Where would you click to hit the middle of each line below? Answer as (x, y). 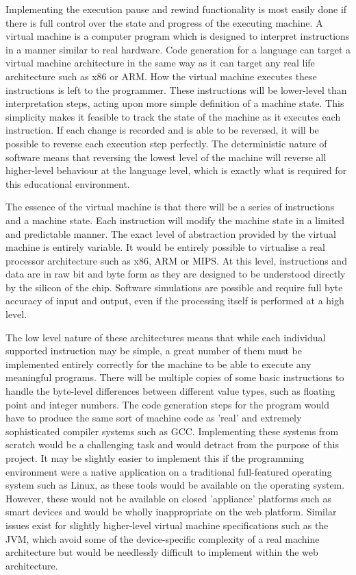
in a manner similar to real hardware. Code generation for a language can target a (178, 49)
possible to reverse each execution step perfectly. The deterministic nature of (166, 143)
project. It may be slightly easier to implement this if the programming (155, 458)
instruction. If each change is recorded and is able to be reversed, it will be (162, 130)
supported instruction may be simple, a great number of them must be (154, 351)
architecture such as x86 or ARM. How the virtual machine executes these (161, 76)
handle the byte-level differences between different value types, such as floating (170, 391)
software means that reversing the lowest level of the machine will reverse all (166, 157)
